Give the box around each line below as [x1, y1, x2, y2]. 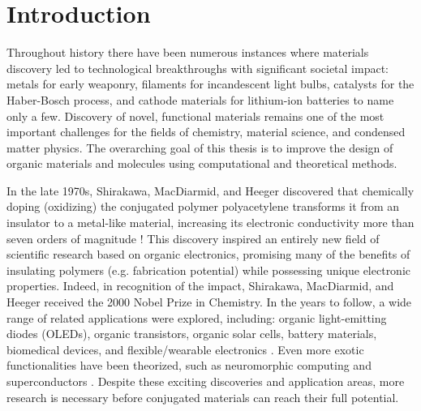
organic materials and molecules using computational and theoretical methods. [6, 155, 397, 172]
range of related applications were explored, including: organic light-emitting [6, 309, 387, 326]
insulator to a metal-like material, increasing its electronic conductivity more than [6, 214, 415, 231]
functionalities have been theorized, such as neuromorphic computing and [6, 357, 372, 374]
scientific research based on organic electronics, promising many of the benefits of [6, 246, 410, 263]
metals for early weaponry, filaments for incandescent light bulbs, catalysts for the [6, 75, 415, 92]
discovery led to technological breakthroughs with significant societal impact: [6, 59, 389, 76]
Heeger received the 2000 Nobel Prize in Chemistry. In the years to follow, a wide [6, 293, 412, 310]
